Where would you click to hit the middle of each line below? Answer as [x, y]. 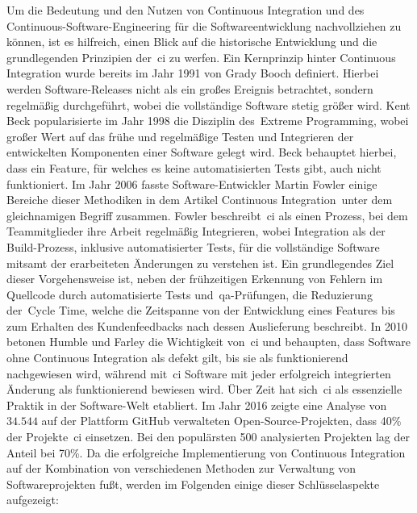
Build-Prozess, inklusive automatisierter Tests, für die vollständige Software [193, 246]
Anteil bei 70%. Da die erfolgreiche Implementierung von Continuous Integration [206, 452]
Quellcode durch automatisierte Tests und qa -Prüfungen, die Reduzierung [190, 294]
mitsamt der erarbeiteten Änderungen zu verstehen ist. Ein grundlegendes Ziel [200, 263]
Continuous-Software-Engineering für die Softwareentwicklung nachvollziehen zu [204, 25]
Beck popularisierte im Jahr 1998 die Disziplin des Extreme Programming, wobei [208, 121]
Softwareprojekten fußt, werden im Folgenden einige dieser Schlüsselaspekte [193, 484]
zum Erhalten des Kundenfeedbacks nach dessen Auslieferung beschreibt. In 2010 [207, 325]
